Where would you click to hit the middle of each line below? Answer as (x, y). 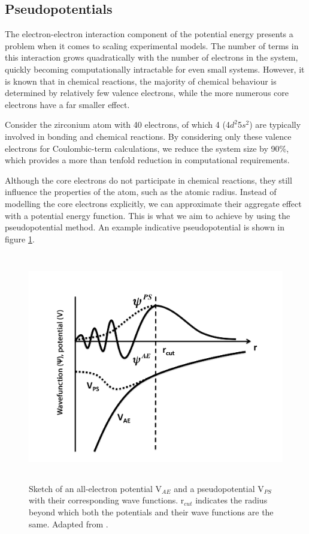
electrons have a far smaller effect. (67, 104)
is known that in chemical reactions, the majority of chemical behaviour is (141, 81)
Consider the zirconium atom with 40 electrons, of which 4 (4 (117, 124)
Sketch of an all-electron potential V (96, 488)
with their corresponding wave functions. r (107, 500)
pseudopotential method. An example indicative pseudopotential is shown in (145, 227)
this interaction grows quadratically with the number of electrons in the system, (152, 57)
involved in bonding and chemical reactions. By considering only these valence (148, 136)
